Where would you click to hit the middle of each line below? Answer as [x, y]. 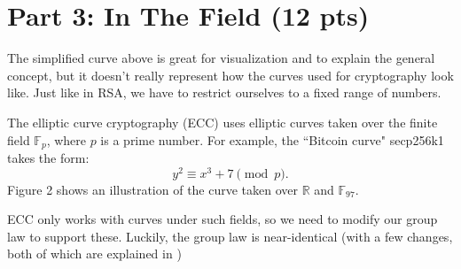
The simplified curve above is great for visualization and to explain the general [221, 58]
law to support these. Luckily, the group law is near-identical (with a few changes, [230, 236]
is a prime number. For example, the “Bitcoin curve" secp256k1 [272, 139]
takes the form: [48, 157]
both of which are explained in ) [94, 254]
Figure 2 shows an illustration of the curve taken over [153, 189]
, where [66, 139]
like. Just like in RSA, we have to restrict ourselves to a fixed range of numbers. [224, 92]
